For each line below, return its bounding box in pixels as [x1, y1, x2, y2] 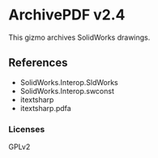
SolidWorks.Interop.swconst [19, 86, 115, 96]
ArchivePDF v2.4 [8, 6, 126, 24]
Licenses [8, 123, 45, 135]
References [8, 56, 68, 70]
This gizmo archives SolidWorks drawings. [8, 32, 151, 42]
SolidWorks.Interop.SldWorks [19, 77, 119, 87]
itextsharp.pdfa [19, 103, 71, 113]
